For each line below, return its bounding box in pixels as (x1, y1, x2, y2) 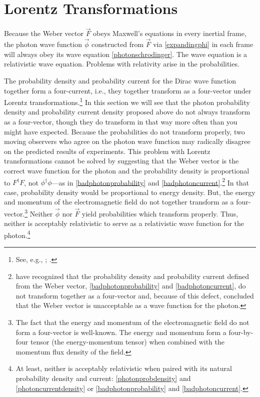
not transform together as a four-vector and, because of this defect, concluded (15, 290, 254, 300)
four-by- (228, 326, 253, 337)
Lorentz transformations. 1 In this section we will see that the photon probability (4, 95, 250, 107)
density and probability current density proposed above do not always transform (4, 106, 250, 117)
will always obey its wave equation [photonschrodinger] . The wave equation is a (4, 48, 247, 59)
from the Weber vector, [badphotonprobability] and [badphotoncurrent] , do (15, 280, 246, 291)
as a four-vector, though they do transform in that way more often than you (4, 116, 237, 126)
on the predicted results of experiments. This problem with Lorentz (4, 145, 210, 156)
